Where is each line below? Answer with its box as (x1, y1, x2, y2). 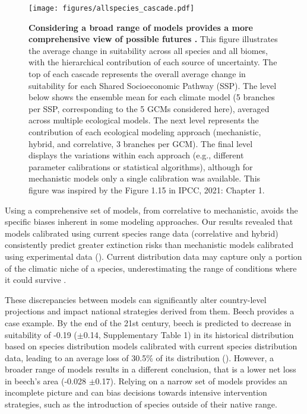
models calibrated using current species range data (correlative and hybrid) (5, 227, 278, 239)
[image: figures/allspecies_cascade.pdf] (29, 4, 195, 12)
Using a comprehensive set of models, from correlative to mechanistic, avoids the (5, 203, 298, 216)
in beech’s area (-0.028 (5, 374, 86, 387)
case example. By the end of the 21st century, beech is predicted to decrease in (5, 316, 292, 329)
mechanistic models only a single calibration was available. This (29, 172, 261, 184)
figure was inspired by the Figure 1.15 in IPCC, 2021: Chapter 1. (29, 183, 265, 196)
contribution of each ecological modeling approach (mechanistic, (29, 126, 261, 138)
